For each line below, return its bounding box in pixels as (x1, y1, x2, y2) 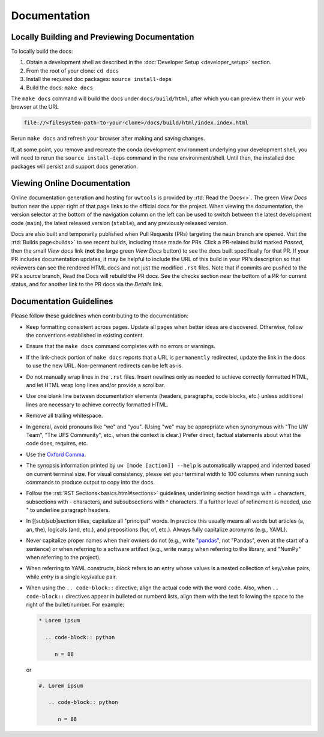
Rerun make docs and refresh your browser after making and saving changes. (11, 135, 205, 142)
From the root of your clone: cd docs (26, 67, 119, 74)
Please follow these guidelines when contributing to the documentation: (11, 312, 189, 319)
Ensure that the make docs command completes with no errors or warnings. (26, 343, 216, 350)
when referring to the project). (26, 554, 101, 561)
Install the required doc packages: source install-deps (26, 76, 172, 83)
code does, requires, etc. (26, 440, 88, 447)
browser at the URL (11, 103, 59, 110)
